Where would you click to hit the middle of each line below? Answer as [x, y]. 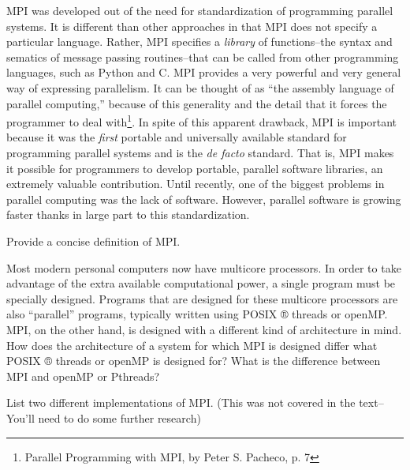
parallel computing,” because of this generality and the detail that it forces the [197, 103]
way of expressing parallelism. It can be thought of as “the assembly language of [200, 87]
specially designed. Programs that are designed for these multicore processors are [202, 298]
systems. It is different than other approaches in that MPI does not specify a [192, 26]
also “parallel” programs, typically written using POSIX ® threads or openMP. [197, 314]
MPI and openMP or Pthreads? [83, 376]
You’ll [20, 417]
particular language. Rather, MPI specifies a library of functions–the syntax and [199, 41]
